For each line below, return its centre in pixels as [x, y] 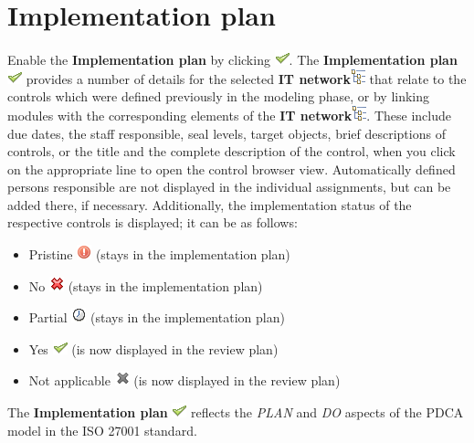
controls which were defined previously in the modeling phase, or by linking [219, 96]
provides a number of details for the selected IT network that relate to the [246, 78]
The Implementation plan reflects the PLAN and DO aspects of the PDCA [236, 412]
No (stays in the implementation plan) [146, 285]
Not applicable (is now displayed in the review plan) [184, 380]
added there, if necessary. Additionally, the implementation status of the [210, 204]
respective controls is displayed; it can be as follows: [153, 222]
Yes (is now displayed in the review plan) [153, 348]
